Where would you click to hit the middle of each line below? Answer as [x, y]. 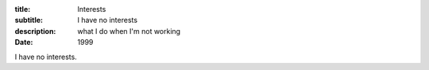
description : [35, 31]
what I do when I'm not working [129, 31]
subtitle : [29, 20]
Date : [24, 42]
